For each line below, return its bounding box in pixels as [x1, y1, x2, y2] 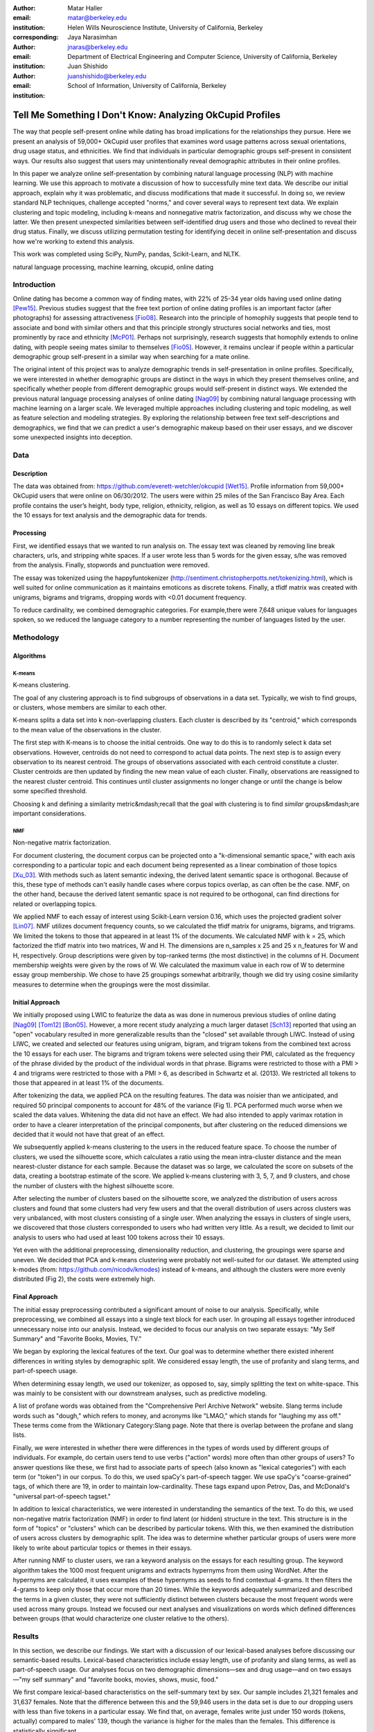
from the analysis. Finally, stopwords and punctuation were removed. [12, 561, 210, 569]
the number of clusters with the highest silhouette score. [12, 1181, 175, 1190]
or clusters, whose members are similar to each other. [12, 703, 167, 712]
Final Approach [12, 1293, 58, 1301]
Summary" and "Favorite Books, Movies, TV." [12, 1334, 142, 1343]
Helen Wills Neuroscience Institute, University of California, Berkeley [67, 23, 263, 31]
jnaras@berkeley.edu [67, 42, 128, 51]
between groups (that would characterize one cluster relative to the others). [12, 1614, 229, 1623]
